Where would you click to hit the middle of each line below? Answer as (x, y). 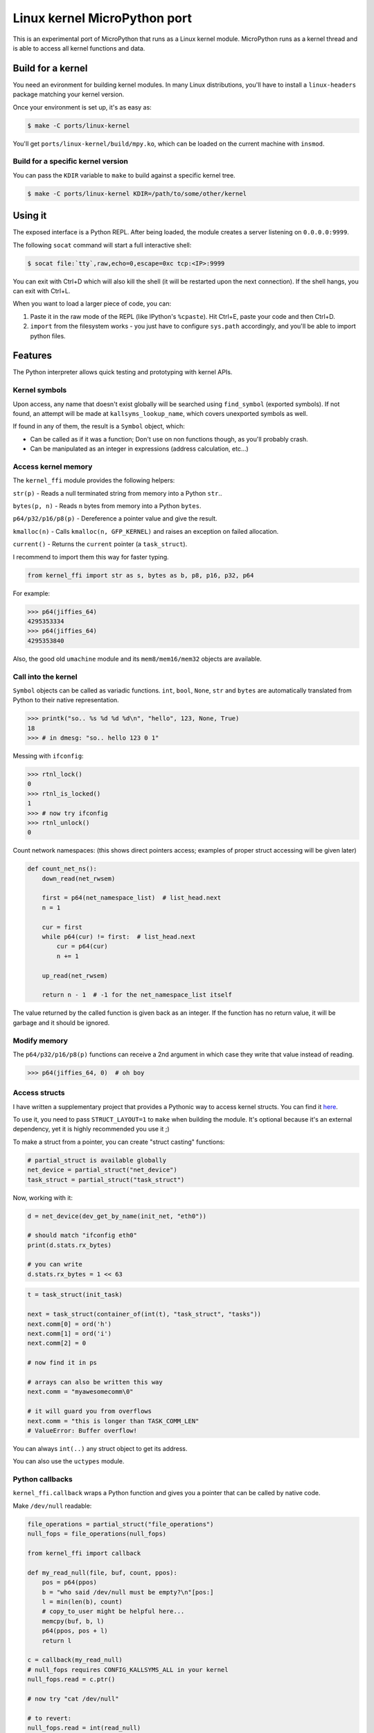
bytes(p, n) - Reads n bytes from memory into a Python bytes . (107, 506)
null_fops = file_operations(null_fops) (97, 1534)
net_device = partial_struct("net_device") (103, 1170)
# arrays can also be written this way (95, 1382)
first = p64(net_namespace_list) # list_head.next (132, 898)
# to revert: (50, 1718)
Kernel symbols (40, 390)
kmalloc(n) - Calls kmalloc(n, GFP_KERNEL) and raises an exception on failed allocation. (146, 531)
